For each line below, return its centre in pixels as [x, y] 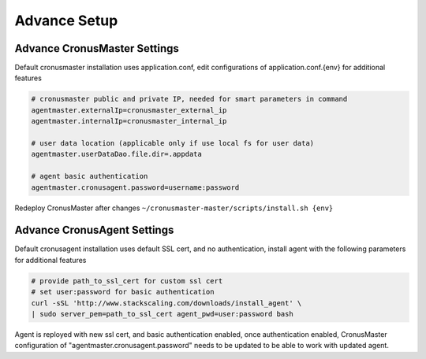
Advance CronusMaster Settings [97, 48]
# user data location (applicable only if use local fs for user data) [173, 143]
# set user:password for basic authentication [123, 292]
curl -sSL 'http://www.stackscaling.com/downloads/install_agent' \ [166, 303]
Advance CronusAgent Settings [94, 230]
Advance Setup [66, 20]
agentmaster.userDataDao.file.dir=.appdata [117, 154]
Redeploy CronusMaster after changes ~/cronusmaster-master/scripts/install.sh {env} [174, 208]
